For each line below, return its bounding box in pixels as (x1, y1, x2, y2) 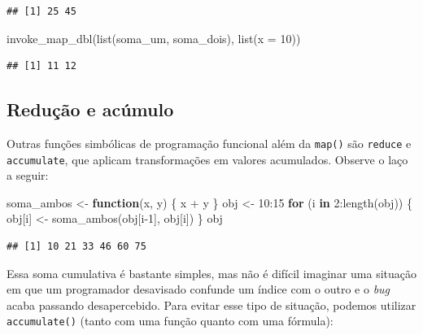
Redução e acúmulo (7, 97, 174, 122)
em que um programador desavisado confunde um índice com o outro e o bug (7, 281, 390, 298)
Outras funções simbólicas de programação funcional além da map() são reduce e (7, 134, 412, 151)
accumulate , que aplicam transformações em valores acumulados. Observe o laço (7, 150, 408, 167)
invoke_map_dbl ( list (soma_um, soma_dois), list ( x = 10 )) (7, 29, 301, 46)
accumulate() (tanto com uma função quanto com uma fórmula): (7, 312, 334, 329)
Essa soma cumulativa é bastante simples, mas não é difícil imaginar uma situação (7, 264, 417, 281)
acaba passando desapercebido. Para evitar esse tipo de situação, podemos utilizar (7, 296, 416, 313)
